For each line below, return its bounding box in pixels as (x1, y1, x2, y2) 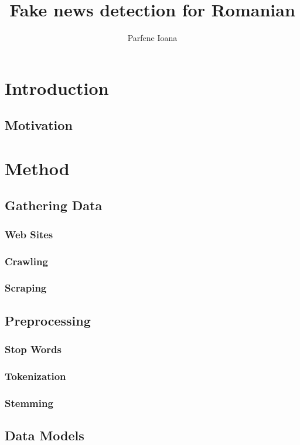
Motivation (5, 116, 73, 134)
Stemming (5, 395, 53, 410)
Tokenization (5, 368, 66, 383)
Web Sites (5, 227, 53, 241)
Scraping (5, 280, 47, 295)
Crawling (5, 254, 48, 268)
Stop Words (5, 342, 62, 357)
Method (5, 156, 70, 180)
